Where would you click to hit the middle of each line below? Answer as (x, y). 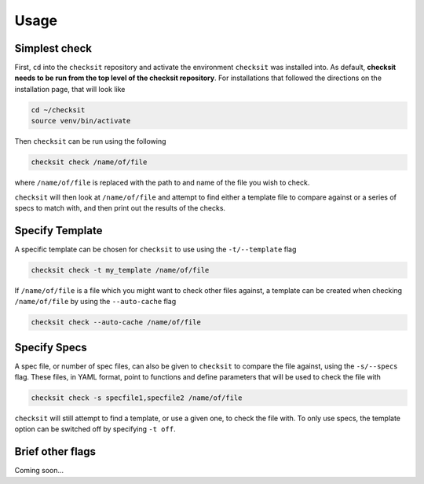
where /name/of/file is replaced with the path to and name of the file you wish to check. (162, 183)
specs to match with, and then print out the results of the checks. (120, 207)
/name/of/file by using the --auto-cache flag (95, 302)
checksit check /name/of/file (89, 162)
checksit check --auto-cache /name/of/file (116, 323)
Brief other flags (55, 452)
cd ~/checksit (58, 110)
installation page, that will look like (70, 89)
